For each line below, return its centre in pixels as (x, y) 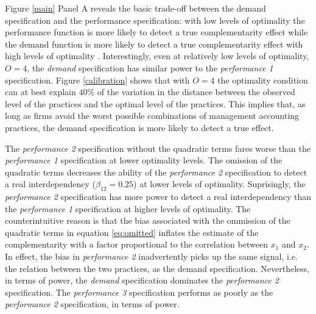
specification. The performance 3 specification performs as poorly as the (139, 292)
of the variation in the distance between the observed (196, 92)
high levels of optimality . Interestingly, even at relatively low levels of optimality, (157, 56)
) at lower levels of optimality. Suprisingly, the (219, 184)
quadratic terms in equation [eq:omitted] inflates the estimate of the (132, 232)
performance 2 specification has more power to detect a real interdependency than (158, 197)
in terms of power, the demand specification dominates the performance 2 (142, 280)
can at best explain (40, 92)
